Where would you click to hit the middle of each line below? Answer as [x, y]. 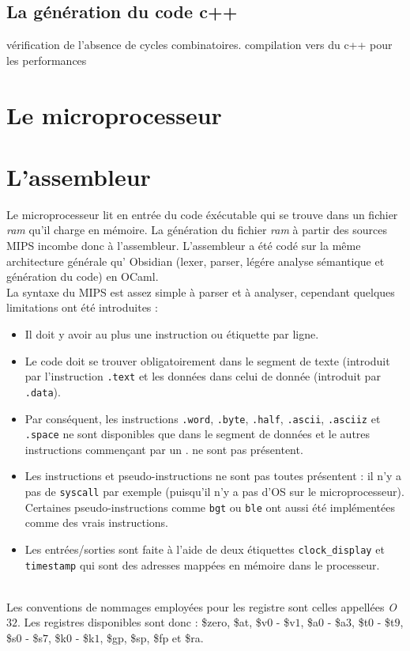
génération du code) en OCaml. [83, 276]
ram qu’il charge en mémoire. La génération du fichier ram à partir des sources [197, 230]
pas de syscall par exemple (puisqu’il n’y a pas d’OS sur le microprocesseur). [214, 492]
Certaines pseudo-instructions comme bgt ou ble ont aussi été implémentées [210, 507]
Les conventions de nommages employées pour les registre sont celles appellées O [201, 606]
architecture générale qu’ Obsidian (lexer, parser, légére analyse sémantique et [196, 261]
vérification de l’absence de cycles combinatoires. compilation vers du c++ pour [199, 45]
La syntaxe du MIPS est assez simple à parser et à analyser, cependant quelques [201, 291]
